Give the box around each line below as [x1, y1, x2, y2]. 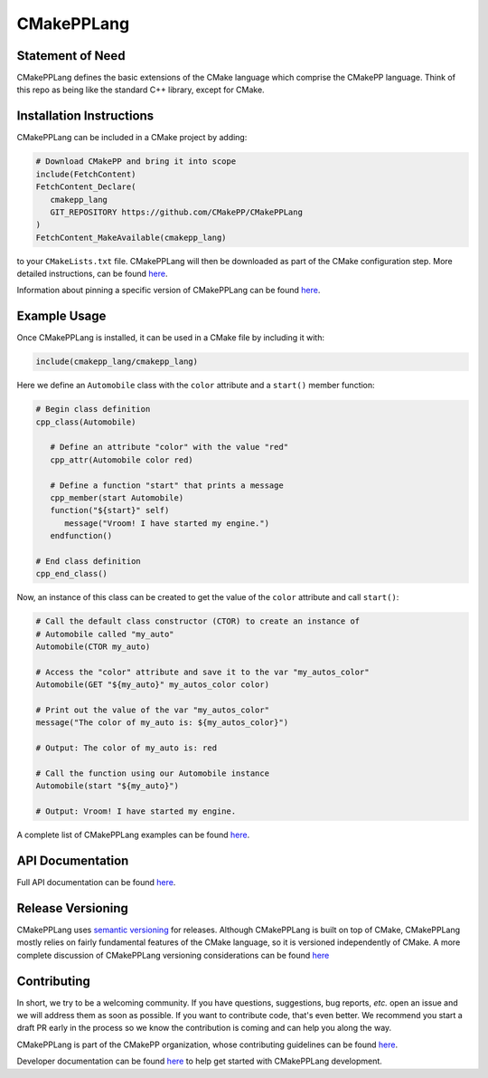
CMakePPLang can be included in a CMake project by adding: [16, 132, 248, 143]
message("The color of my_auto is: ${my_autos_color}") [35, 718, 289, 728]
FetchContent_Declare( [35, 182, 136, 192]
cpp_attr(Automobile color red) [50, 454, 193, 465]
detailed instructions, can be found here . [16, 268, 168, 280]
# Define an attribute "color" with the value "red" [50, 442, 289, 453]
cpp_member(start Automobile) [50, 493, 184, 503]
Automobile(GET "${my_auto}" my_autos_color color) [35, 680, 270, 690]
